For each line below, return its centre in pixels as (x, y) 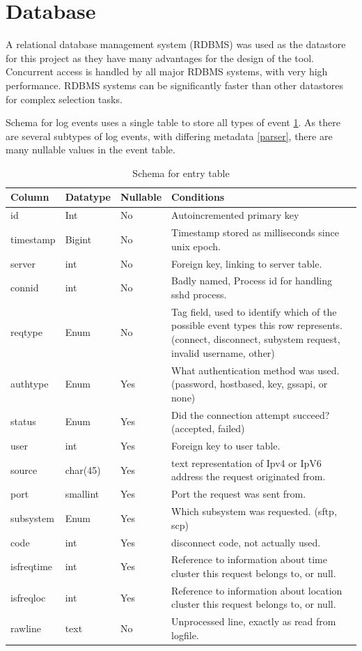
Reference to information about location (257, 590)
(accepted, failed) (208, 428)
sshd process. (199, 294)
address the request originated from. (249, 476)
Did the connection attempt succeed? (251, 414)
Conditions (198, 197)
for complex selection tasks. (64, 99)
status (23, 421)
